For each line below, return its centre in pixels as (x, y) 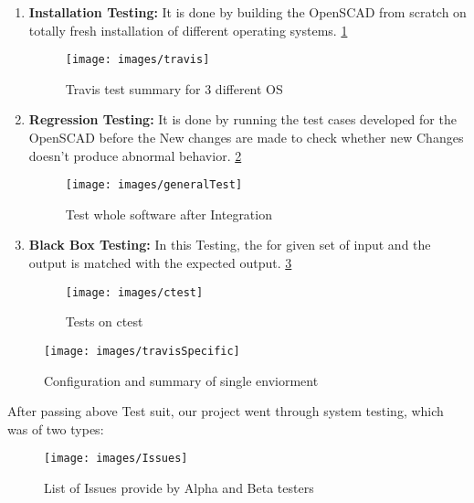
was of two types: (56, 428)
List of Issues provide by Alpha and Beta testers (179, 487)
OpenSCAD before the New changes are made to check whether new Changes (246, 138)
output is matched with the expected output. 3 (160, 263)
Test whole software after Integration (169, 214)
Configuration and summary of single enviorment (181, 380)
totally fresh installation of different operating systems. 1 (188, 30)
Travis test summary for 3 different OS (174, 88)
